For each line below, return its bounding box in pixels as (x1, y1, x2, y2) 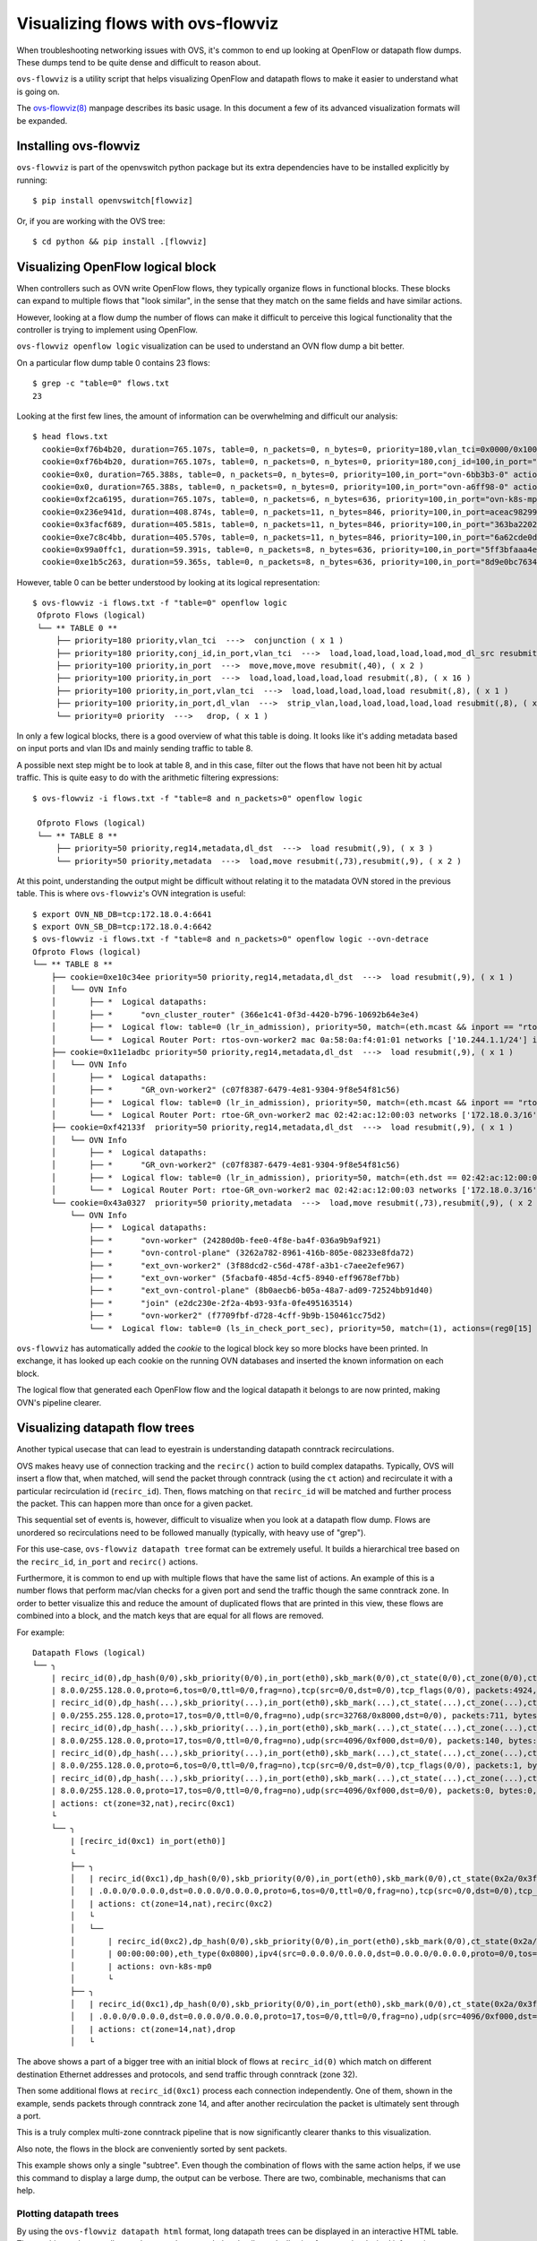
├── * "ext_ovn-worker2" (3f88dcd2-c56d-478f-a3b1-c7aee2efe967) (89, 1260, 405, 1270)
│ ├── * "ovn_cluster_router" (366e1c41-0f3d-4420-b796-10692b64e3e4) (50, 1009, 420, 1019)
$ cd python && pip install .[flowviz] (32, 236, 208, 247)
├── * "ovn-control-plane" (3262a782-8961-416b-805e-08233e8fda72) (89, 1248, 415, 1259)
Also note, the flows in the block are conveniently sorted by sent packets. (16, 2143, 287, 2154)
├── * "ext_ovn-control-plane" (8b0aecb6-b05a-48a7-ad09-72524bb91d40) (89, 1285, 434, 1295)
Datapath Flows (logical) (32, 1648, 147, 1657)
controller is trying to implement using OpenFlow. (16, 324, 199, 335)
